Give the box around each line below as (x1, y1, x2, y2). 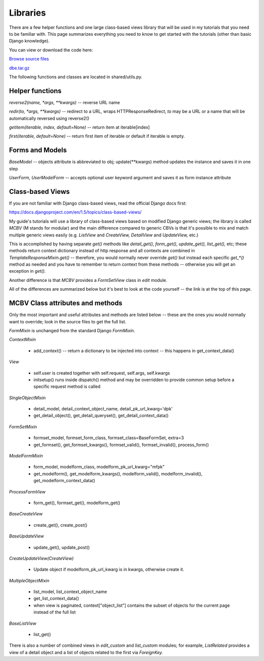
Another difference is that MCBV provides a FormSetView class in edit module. (9, 277, 167, 283)
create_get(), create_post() (33, 522, 88, 528)
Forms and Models (9, 146, 67, 154)
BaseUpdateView (9, 533, 44, 539)
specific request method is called (33, 384, 101, 389)
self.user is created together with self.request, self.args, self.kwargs (33, 370, 170, 376)
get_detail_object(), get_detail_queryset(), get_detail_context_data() (33, 413, 169, 419)
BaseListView (9, 620, 37, 626)
